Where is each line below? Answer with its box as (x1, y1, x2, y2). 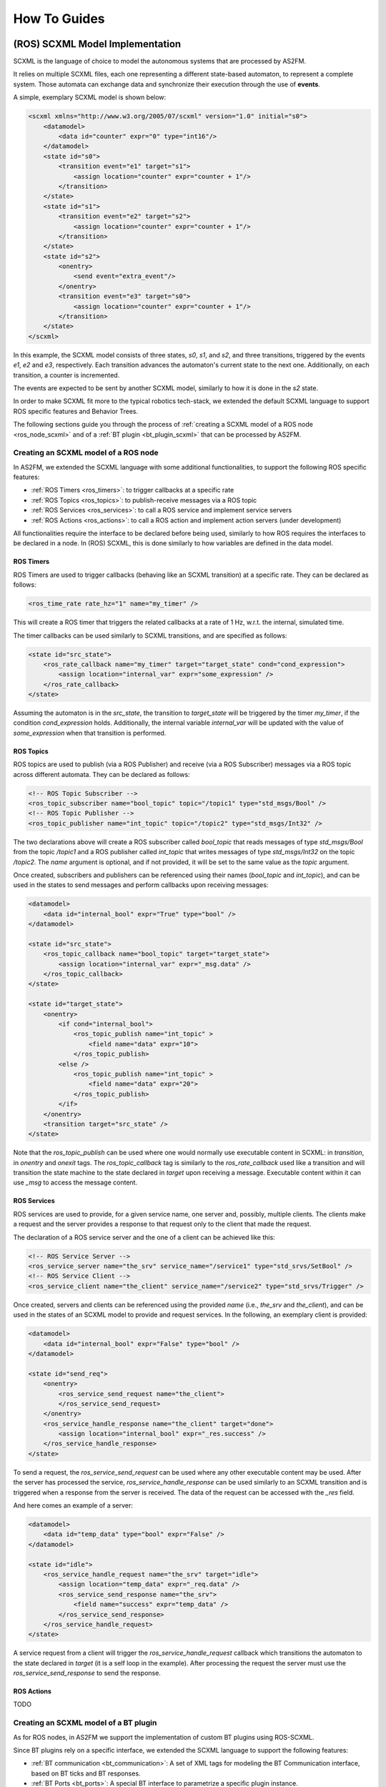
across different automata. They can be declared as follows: (13, 770, 190, 778)
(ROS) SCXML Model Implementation (13, 38, 182, 50)
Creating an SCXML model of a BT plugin (13, 1718, 157, 1728)
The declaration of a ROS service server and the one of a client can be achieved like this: (13, 1233, 275, 1242)
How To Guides (13, 11, 105, 26)
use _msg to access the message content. (13, 1178, 138, 1187)
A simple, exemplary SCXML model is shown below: (13, 93, 167, 102)
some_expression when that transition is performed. (13, 728, 167, 737)
